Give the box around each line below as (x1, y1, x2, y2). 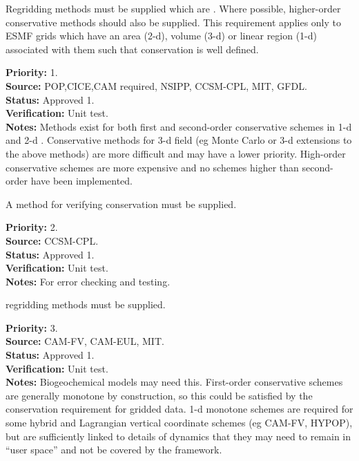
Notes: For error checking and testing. (6, 274, 171, 288)
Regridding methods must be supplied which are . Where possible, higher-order (6, 1, 341, 15)
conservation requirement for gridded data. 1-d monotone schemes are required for (6, 402, 353, 416)
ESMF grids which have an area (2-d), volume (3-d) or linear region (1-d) (6, 28, 318, 43)
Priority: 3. (6, 320, 58, 335)
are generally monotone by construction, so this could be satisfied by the (6, 388, 313, 402)
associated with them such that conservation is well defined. (6, 41, 259, 56)
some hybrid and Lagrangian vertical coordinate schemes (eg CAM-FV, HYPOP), (6, 415, 353, 430)
